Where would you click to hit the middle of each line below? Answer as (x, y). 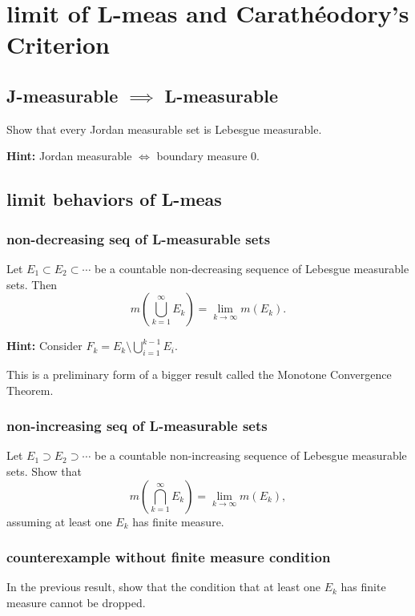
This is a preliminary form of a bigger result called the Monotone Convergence (199, 374)
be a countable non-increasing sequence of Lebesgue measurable (250, 455)
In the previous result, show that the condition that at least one (163, 587)
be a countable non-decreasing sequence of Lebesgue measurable (252, 268)
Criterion (58, 44)
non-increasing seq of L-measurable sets (137, 426)
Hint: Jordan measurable (69, 156)
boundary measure (202, 156)
